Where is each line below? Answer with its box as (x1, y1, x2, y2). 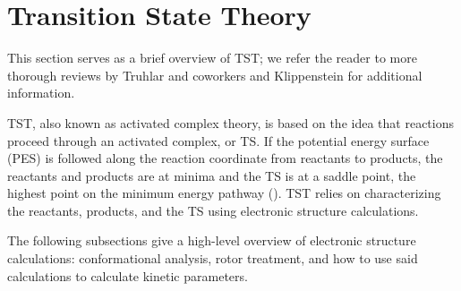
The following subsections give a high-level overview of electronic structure (7, 231, 416, 250)
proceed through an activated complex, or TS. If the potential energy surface (7, 131, 430, 150)
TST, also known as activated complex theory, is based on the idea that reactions (7, 113, 454, 132)
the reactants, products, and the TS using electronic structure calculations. (7, 201, 419, 219)
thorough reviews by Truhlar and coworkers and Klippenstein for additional (7, 65, 423, 84)
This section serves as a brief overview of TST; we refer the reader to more (7, 48, 417, 67)
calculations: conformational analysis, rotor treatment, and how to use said (7, 249, 418, 268)
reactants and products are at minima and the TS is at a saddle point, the (7, 166, 416, 184)
